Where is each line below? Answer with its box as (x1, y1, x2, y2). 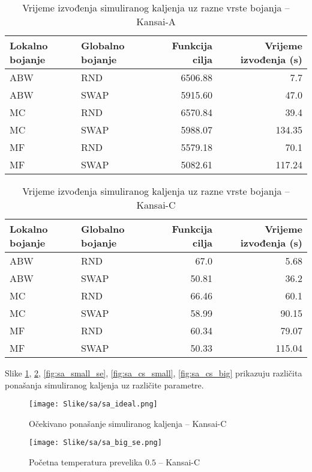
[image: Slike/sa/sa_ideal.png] (29, 400, 158, 409)
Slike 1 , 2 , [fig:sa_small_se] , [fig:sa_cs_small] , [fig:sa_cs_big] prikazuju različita (5, 367, 302, 379)
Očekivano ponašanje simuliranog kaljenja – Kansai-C (29, 417, 227, 429)
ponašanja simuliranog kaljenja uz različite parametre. (5, 378, 204, 391)
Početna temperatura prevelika (29, 456, 143, 468)
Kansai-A (136, 14, 176, 28)
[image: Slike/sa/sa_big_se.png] (29, 438, 162, 447)
